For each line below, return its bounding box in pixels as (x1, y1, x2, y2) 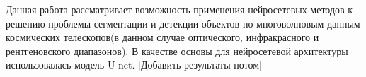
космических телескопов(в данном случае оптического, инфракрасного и (6, 30, 319, 45)
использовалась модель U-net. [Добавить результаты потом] (6, 57, 262, 72)
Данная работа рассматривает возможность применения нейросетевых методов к (6, 2, 353, 16)
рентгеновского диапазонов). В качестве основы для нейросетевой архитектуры (6, 43, 348, 58)
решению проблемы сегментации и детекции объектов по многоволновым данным (6, 16, 360, 30)
